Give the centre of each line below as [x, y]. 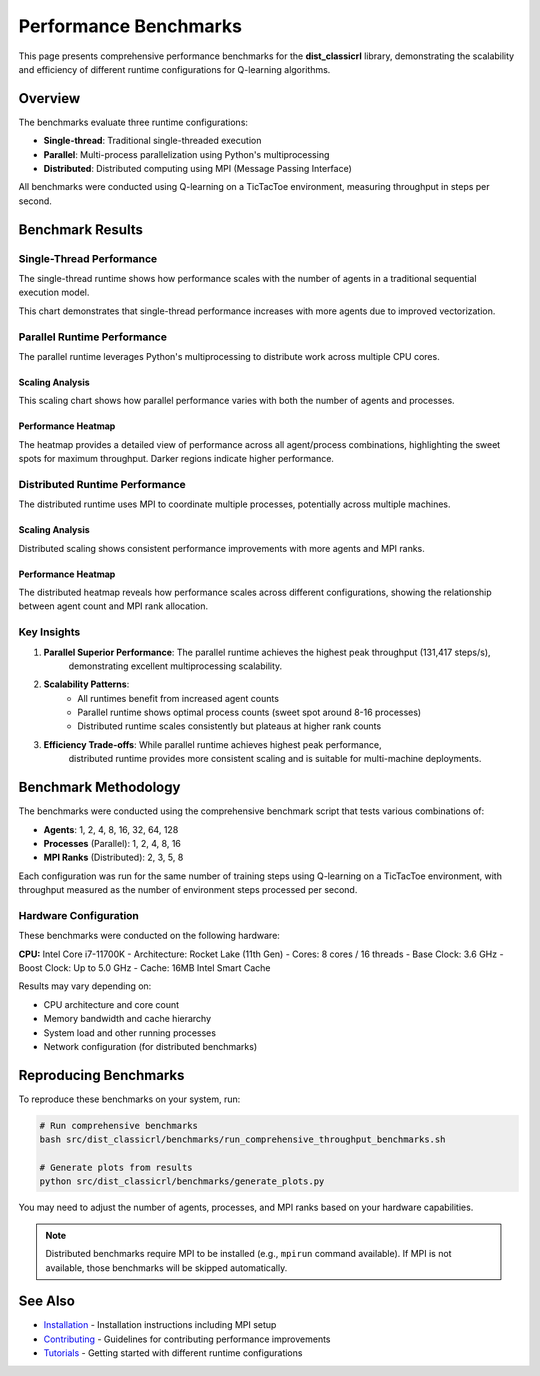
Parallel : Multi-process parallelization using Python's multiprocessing [186, 154]
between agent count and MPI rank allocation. [113, 606]
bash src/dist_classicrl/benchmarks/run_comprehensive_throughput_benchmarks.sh [242, 1139]
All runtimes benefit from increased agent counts [178, 698]
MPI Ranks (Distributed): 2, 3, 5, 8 [113, 857]
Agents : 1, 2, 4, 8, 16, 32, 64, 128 [111, 829]
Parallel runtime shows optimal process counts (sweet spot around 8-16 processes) [249, 712]
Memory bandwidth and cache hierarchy [127, 1019]
